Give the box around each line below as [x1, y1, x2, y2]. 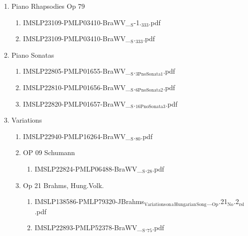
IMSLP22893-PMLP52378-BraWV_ [34, 222, 143, 233]
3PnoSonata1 [135, 71, 163, 77]
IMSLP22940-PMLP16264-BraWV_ [23, 131, 131, 141]
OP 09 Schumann [23, 147, 75, 157]
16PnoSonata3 [135, 104, 165, 110]
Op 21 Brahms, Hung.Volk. [23, 180, 104, 190]
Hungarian [174, 202, 196, 207]
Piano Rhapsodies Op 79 [11, 1, 85, 11]
